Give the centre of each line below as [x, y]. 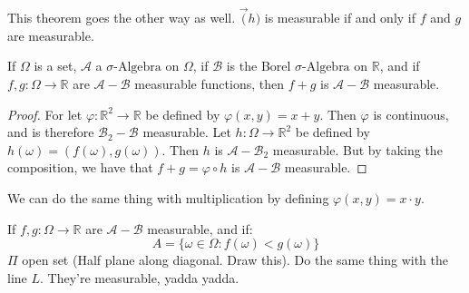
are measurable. [51, 35]
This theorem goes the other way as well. [122, 18]
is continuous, [411, 114]
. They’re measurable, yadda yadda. [140, 277]
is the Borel [259, 66]
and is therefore [51, 132]
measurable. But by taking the [357, 149]
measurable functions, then [209, 83]
